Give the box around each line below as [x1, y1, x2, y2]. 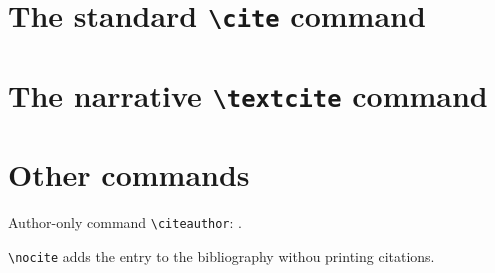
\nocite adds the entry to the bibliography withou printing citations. [8, 245, 435, 266]
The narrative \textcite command [8, 74, 488, 115]
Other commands [8, 154, 250, 195]
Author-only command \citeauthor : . [8, 212, 242, 233]
